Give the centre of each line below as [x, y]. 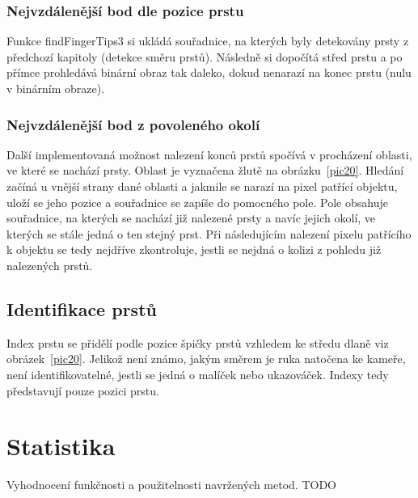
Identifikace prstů [82, 308]
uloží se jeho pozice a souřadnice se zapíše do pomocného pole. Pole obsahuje [197, 202]
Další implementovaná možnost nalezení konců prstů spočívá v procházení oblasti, [209, 154]
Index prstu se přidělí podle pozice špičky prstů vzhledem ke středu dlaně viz [198, 342]
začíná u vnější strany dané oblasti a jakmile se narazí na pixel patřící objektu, [202, 186]
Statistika [61, 446]
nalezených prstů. [50, 265]
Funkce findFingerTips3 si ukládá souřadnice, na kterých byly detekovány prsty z [208, 41]
